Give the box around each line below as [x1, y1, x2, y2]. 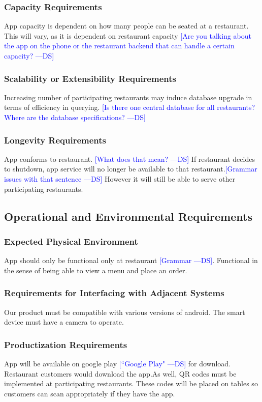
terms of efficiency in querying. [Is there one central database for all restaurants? [4, 102, 255, 112]
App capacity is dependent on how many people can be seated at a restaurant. [4, 20, 249, 31]
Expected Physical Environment [4, 235, 138, 247]
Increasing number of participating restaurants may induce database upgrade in [4, 92, 252, 102]
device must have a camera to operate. [4, 317, 124, 327]
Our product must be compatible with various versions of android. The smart [4, 306, 245, 317]
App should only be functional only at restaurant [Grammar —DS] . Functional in [4, 255, 258, 266]
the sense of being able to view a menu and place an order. [4, 265, 187, 275]
